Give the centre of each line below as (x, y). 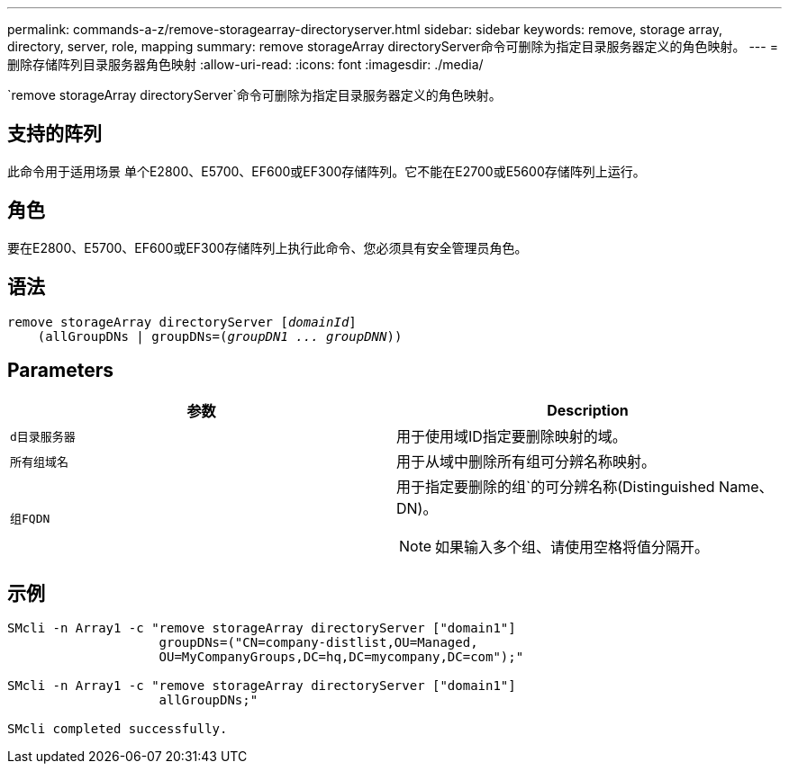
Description (588, 411)
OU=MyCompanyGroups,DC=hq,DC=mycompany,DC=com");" (341, 657)
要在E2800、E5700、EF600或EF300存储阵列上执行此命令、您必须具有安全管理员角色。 (268, 247)
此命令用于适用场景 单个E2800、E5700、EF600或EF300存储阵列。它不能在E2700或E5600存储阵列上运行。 (326, 171)
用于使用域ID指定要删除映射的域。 (512, 437)
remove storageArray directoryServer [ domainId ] (182, 322)
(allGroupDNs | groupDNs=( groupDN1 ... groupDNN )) (220, 336)
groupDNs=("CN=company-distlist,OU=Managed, (318, 643)
